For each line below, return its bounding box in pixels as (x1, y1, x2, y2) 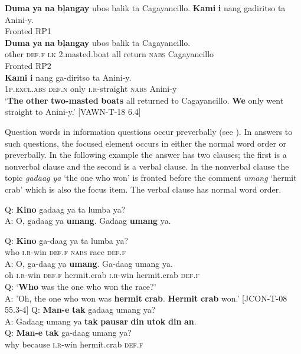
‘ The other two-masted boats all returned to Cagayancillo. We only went (5, 94, 284, 106)
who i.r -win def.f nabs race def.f (5, 246, 126, 258)
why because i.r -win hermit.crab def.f (5, 338, 143, 350)
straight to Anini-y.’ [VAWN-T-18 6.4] (5, 105, 141, 118)
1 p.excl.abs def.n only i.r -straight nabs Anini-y (5, 82, 177, 95)
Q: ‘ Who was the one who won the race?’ (5, 280, 156, 293)
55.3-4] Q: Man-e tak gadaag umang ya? (5, 303, 156, 316)
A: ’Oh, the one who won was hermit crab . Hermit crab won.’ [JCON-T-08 (5, 292, 287, 304)
